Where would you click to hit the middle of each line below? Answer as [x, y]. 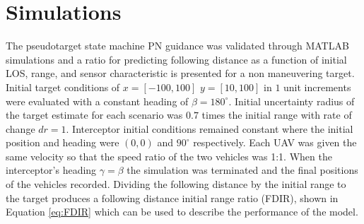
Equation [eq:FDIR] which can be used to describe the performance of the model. [182, 212]
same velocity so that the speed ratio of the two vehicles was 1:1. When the [169, 156]
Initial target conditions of [63, 87]
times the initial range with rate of [277, 115]
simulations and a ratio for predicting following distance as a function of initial [176, 59]
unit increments [317, 87]
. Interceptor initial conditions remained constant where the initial [210, 128]
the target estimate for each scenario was [94, 115]
